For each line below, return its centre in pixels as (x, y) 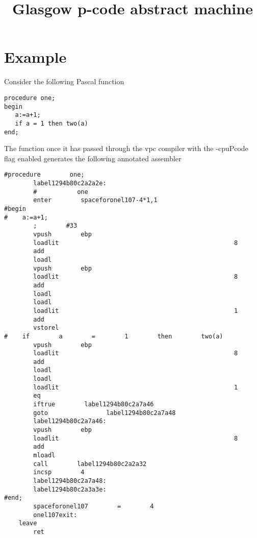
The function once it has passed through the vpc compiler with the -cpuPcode (126, 148)
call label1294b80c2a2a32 (90, 464)
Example (35, 57)
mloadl (44, 456)
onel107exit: (55, 515)
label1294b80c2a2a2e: (70, 184)
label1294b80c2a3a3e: (70, 489)
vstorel (46, 328)
